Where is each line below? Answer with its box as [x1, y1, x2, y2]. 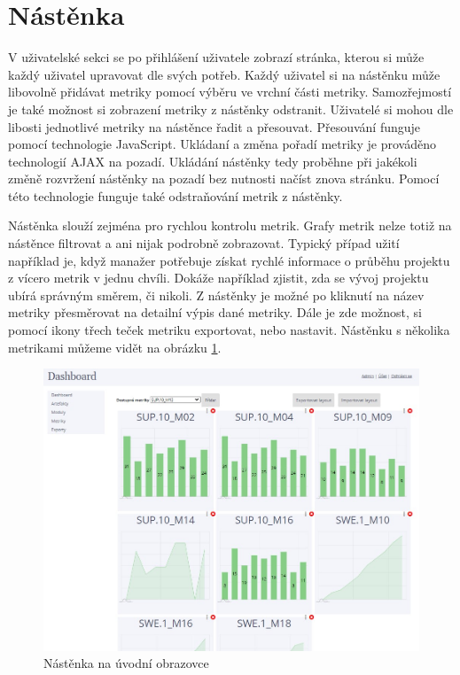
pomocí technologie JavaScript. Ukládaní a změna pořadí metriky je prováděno [8, 135, 436, 153]
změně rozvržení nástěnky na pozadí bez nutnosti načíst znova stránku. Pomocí [8, 169, 440, 188]
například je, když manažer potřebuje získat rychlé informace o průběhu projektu [8, 251, 450, 269]
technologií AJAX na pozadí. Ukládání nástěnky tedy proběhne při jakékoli [8, 151, 417, 170]
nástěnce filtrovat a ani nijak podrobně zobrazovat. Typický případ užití [8, 234, 400, 252]
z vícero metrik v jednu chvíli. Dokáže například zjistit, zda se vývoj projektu [8, 268, 429, 287]
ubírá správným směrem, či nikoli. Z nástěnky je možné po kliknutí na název [8, 285, 425, 304]
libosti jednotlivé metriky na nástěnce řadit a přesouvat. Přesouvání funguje [8, 117, 421, 136]
